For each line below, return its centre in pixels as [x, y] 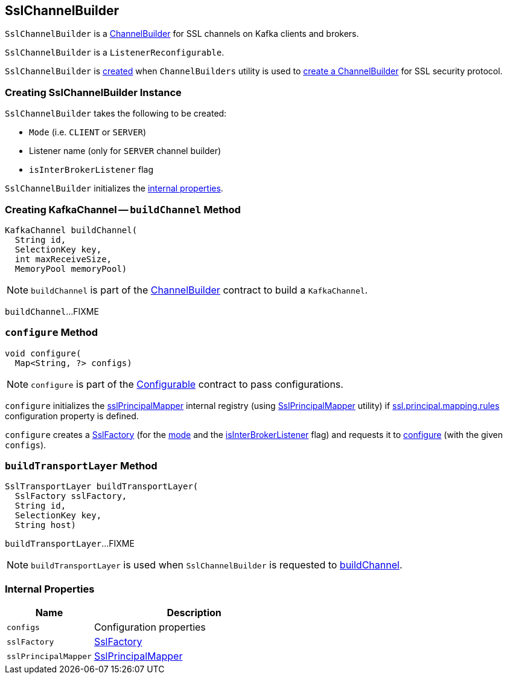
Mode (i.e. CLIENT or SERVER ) [88, 132]
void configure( [43, 353]
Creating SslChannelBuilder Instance [93, 92]
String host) [46, 525]
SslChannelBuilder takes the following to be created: [116, 114]
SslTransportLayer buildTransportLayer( [102, 487]
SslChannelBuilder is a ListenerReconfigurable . [115, 53]
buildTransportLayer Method [81, 466]
